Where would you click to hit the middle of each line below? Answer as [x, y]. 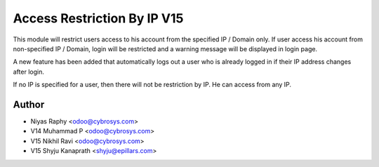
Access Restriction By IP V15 [98, 18]
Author [29, 104]
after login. [29, 72]
